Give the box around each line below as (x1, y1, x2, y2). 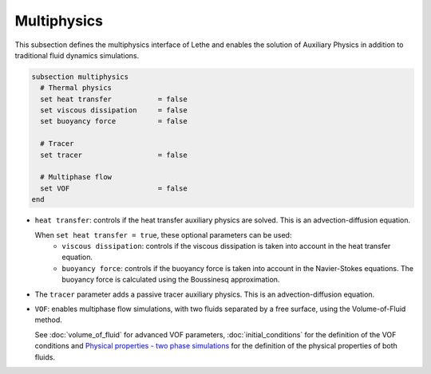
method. (34, 315, 63, 325)
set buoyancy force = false (40, 116, 188, 126)
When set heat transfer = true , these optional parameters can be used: (34, 230, 292, 239)
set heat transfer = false (40, 94, 188, 104)
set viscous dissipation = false (40, 106, 188, 115)
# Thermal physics (40, 84, 112, 93)
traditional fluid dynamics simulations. (14, 50, 140, 60)
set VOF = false (40, 183, 188, 193)
